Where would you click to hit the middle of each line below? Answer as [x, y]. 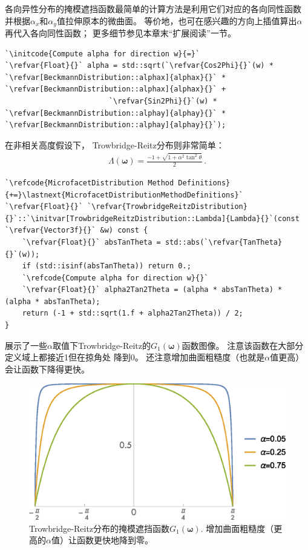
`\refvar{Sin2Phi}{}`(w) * [163, 101]
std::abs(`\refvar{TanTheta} [224, 242]
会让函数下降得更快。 [47, 369]
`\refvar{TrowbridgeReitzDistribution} [167, 207]
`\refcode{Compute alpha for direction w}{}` [115, 278]
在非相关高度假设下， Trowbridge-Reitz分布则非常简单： [115, 144]
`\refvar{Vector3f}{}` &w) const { [77, 230]
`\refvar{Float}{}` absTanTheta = [91, 242]
